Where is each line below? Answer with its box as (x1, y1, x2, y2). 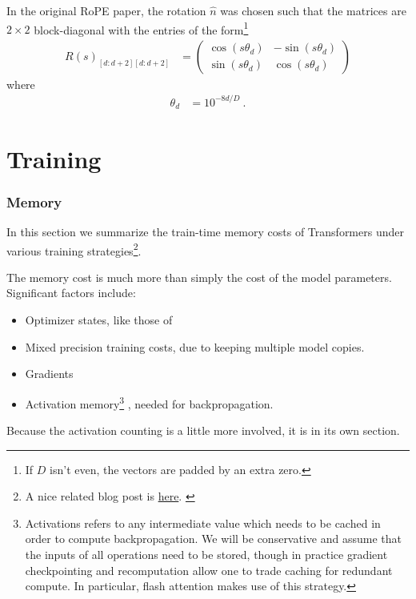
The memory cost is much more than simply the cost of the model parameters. (6, 268, 392, 285)
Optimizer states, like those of (25, 312, 173, 328)
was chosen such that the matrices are (220, 2, 406, 18)
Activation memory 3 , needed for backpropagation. (25, 392, 274, 412)
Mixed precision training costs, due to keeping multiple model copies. (25, 338, 365, 355)
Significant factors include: (6, 284, 136, 301)
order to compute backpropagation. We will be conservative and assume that (25, 530, 402, 547)
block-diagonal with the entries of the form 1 (34, 18, 249, 38)
